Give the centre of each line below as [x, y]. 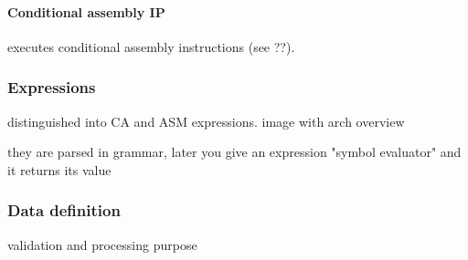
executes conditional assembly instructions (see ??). [151, 46]
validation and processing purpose [102, 244]
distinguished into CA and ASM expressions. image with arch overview [206, 121]
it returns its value [59, 169]
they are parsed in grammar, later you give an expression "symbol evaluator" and [234, 152]
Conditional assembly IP [86, 11]
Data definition [64, 210]
